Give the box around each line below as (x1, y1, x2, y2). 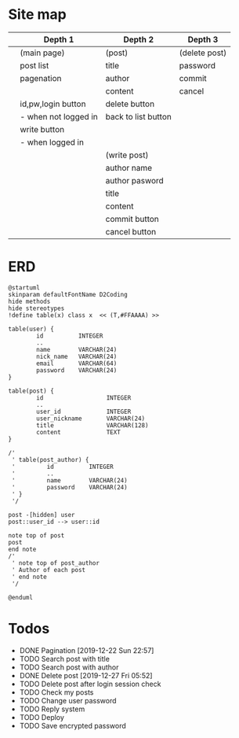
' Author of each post (11, 566, 86, 574)
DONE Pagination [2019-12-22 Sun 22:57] (19, 645, 154, 655)
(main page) (20, 47, 65, 58)
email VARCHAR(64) (36, 360, 118, 367)
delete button (105, 98, 155, 109)
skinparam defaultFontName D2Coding (8, 290, 128, 298)
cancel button (105, 226, 157, 237)
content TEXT (36, 428, 121, 436)
